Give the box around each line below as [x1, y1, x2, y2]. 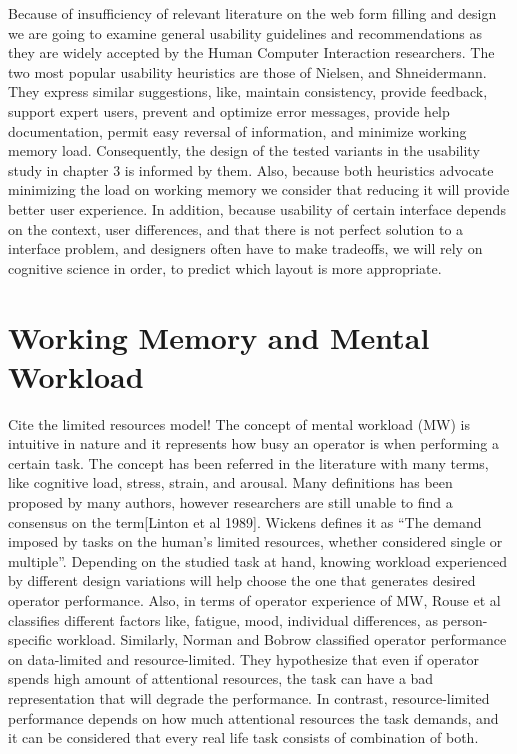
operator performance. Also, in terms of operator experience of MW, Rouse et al [8, 589, 501, 610]
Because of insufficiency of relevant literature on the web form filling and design [8, 3, 497, 23]
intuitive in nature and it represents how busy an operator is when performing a [8, 433, 500, 454]
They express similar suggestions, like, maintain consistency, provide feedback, [8, 81, 488, 102]
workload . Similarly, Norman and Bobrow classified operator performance [56, 629, 507, 650]
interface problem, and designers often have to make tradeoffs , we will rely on [8, 238, 483, 259]
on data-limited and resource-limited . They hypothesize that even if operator [8, 648, 479, 669]
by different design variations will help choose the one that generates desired [8, 570, 476, 591]
